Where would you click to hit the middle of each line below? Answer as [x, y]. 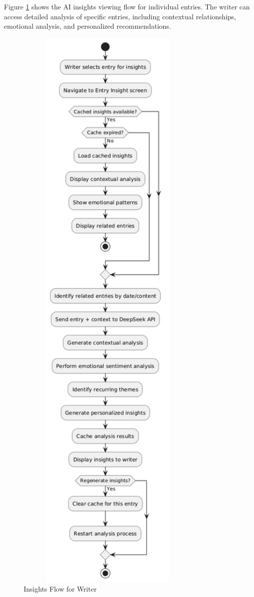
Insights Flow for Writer [60, 589]
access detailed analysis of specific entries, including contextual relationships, [120, 16]
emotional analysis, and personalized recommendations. [88, 26]
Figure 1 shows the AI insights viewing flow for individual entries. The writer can [127, 6]
